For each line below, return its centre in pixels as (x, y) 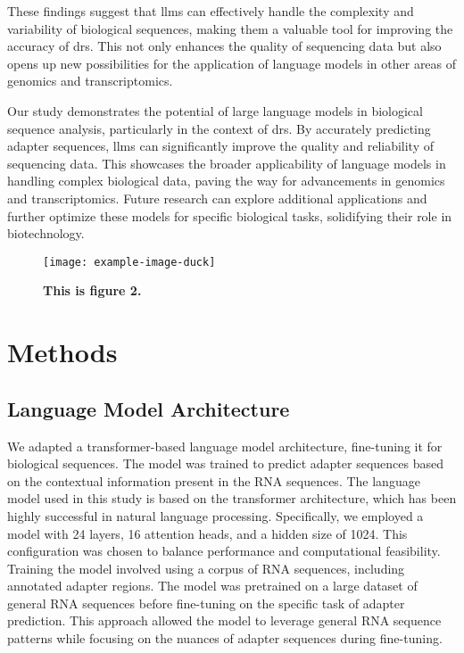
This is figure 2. (92, 290)
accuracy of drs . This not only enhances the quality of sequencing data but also (224, 46)
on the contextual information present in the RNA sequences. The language (214, 480)
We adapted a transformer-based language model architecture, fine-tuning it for (225, 446)
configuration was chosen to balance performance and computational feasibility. (224, 551)
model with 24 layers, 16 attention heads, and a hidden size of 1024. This (207, 533)
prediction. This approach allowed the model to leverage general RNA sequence (224, 620)
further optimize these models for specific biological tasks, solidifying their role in (230, 215)
